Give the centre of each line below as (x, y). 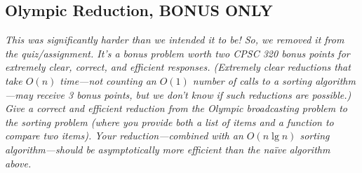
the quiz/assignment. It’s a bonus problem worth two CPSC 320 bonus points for (177, 53)
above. (18, 163)
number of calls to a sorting (252, 80)
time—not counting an (108, 80)
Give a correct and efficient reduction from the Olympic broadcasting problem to (176, 108)
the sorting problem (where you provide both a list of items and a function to (169, 122)
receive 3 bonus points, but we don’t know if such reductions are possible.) (194, 94)
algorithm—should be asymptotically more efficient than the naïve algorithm (168, 149)
